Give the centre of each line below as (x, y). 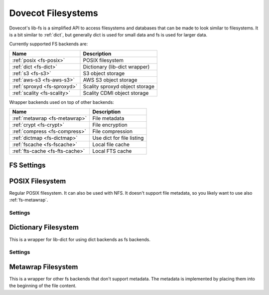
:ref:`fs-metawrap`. (29, 200)
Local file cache (111, 145)
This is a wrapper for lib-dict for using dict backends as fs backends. (80, 239)
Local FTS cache (112, 151)
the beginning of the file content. (43, 286)
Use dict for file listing (118, 138)
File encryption (110, 125)
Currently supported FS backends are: (49, 44)
